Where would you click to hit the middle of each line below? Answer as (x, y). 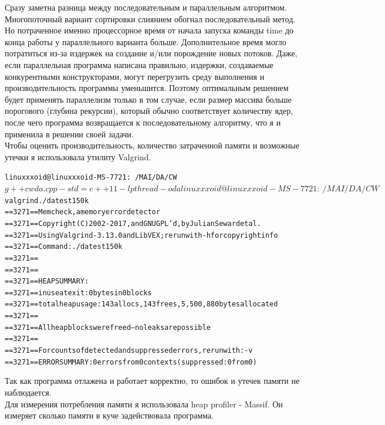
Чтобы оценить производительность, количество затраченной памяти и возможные (152, 145)
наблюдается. (28, 392)
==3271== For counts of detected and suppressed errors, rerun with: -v (129, 351)
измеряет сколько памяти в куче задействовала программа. (109, 415)
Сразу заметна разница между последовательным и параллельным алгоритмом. (146, 7)
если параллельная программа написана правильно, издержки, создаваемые (139, 64)
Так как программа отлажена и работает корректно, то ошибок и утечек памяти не (152, 381)
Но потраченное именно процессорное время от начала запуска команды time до (149, 30)
